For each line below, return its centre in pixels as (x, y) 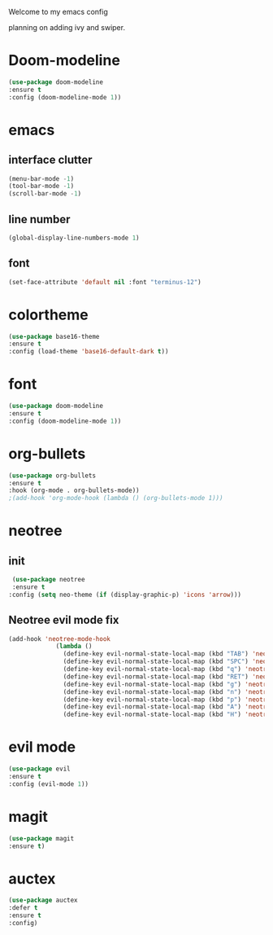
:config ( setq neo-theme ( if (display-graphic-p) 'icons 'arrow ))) (125, 595)
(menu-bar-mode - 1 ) (41, 178)
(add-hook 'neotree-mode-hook (60, 639)
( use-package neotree (48, 580)
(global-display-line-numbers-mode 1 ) (74, 238)
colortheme (49, 315)
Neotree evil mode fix (64, 620)
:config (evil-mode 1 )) (49, 784)
